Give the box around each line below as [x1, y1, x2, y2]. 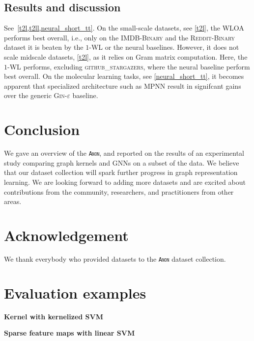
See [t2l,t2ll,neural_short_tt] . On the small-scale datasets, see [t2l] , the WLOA [4, 23, 244, 33]
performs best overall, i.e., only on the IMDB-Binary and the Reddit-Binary [4, 32, 235, 42]
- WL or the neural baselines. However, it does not [89, 42, 239, 52]
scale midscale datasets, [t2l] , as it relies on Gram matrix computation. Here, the [4, 51, 248, 62]
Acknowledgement [4, 225, 129, 245]
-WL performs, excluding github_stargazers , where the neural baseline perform [7, 61, 250, 71]
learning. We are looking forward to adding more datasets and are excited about [4, 176, 246, 187]
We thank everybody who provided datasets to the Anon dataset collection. [4, 253, 226, 264]
